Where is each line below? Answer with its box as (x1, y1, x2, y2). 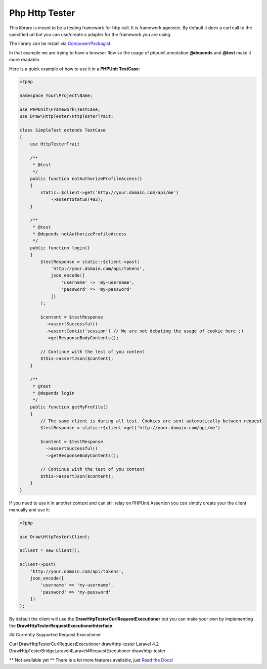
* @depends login (32, 391, 75, 396)
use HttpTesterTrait (30, 141, 80, 147)
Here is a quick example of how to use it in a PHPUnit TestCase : (9, 66, 140, 72)
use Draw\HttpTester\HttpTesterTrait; (19, 114, 114, 119)
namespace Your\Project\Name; (19, 93, 93, 98)
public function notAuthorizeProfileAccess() (30, 176, 142, 181)
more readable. (9, 57, 41, 63)
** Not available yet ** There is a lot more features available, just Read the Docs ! (9, 657, 173, 663)
